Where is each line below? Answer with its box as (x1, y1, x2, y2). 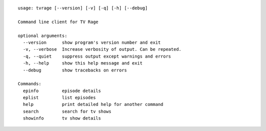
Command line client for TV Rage (18, 19, 99, 25)
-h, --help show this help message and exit (23, 61, 143, 66)
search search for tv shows (23, 108, 112, 114)
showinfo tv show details (23, 116, 101, 121)
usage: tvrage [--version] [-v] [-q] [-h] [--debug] (18, 5, 148, 11)
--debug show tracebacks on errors (23, 67, 128, 73)
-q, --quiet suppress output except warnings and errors (23, 53, 171, 59)
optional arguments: (18, 33, 67, 38)
